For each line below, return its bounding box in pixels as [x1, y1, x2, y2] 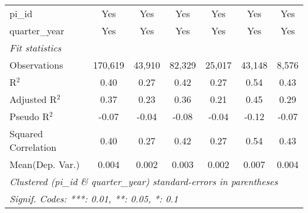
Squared [9, 127, 43, 140]
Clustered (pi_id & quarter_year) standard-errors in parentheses [9, 175, 278, 188]
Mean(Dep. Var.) [9, 157, 80, 171]
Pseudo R [9, 109, 50, 123]
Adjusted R [9, 92, 57, 106]
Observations [9, 58, 63, 72]
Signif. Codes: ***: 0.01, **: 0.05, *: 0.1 [9, 192, 178, 205]
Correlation [9, 140, 57, 154]
